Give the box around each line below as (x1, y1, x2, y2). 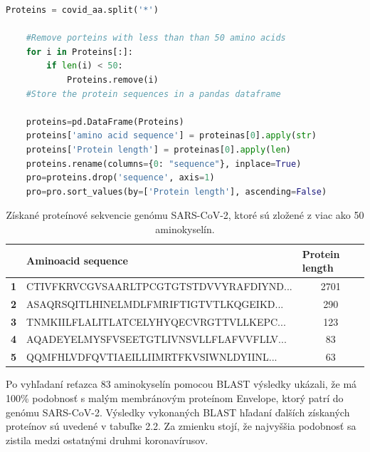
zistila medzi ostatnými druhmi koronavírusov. (6, 432, 208, 447)
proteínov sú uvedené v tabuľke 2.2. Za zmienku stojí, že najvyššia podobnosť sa (6, 418, 356, 433)
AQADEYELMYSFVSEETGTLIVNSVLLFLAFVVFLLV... (26, 332, 287, 346)
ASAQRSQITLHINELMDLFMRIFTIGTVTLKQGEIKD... (26, 296, 284, 311)
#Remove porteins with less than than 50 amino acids (26, 33, 286, 43)
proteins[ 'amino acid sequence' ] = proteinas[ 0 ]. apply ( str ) (26, 130, 317, 141)
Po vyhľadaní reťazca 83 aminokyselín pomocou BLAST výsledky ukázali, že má (6, 376, 357, 391)
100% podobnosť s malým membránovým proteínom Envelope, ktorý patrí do (6, 391, 344, 405)
